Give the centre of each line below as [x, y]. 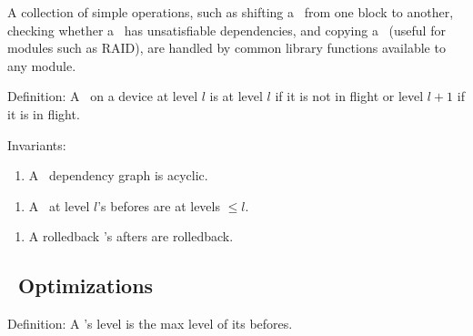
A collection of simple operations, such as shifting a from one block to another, [231, 12]
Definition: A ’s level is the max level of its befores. [150, 324]
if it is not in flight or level [349, 96]
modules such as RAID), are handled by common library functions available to [226, 48]
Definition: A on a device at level [103, 96]
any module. [42, 65]
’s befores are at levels [159, 205]
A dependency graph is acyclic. [118, 175]
